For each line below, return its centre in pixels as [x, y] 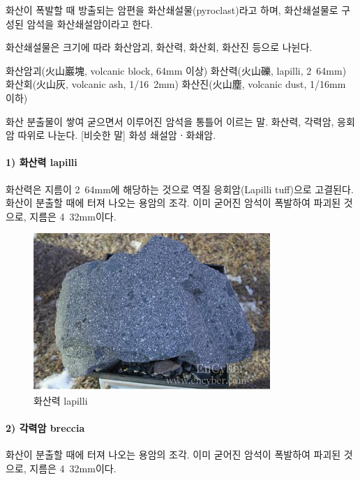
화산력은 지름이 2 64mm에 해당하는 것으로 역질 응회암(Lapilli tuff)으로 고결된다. [180, 189]
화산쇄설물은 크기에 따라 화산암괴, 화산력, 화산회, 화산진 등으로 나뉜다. [159, 47]
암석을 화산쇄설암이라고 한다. [90, 23]
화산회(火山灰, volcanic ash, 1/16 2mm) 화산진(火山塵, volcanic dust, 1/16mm [176, 84]
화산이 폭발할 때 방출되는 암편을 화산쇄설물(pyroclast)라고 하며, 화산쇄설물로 [172, 10]
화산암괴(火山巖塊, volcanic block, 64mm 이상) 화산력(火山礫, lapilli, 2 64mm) [176, 70]
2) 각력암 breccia [45, 427]
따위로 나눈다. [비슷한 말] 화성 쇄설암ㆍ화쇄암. [117, 135]
